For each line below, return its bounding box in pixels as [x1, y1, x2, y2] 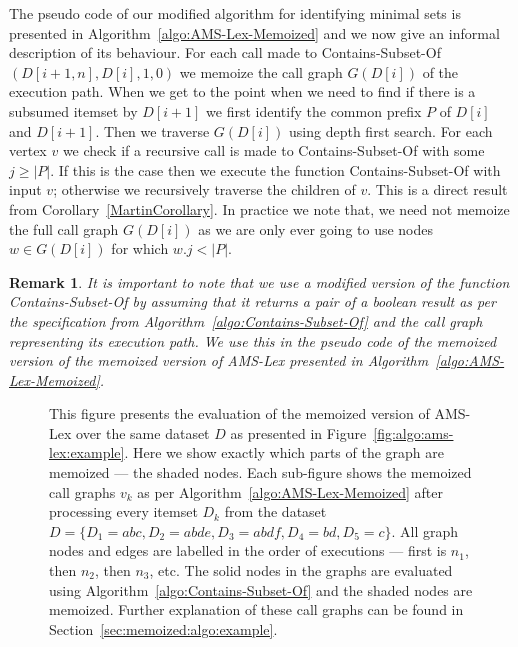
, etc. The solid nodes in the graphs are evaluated [149, 560, 453, 581]
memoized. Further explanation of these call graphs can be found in [49, 599, 464, 620]
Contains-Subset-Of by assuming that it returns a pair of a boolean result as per [9, 291, 496, 312]
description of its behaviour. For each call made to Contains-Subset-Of [9, 42, 441, 63]
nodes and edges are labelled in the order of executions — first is [49, 540, 447, 561]
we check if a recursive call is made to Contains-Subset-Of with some [62, 140, 485, 161]
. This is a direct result [367, 179, 508, 200]
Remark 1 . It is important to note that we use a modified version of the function [9, 271, 510, 292]
